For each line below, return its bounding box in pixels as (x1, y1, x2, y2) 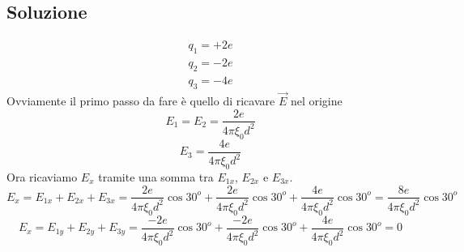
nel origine (290, 92, 343, 109)
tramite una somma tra (98, 168, 214, 185)
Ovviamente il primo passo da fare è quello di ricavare (6, 92, 275, 109)
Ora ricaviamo (6, 168, 78, 185)
